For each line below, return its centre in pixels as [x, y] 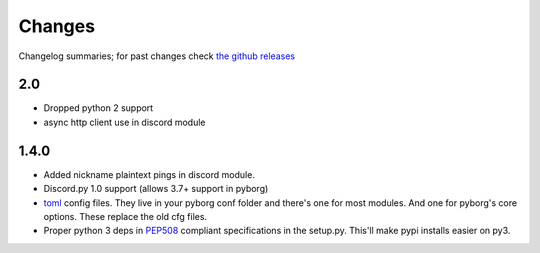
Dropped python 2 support [98, 108]
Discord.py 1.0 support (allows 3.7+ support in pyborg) [156, 189]
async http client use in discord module [124, 122]
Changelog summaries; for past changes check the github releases [156, 56]
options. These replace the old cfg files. [125, 216]
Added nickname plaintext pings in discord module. [149, 174]
